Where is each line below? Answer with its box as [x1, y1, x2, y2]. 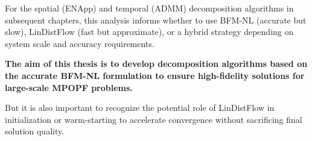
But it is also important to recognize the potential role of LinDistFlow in [5, 101, 275, 114]
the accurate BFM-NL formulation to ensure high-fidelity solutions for [5, 69, 305, 81]
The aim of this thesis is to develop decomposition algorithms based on [5, 57, 308, 70]
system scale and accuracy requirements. [5, 37, 154, 49]
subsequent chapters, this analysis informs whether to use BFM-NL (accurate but [5, 13, 307, 26]
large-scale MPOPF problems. [5, 81, 133, 93]
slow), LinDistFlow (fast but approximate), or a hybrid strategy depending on [5, 25, 294, 38]
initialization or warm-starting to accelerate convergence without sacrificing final [5, 113, 302, 125]
